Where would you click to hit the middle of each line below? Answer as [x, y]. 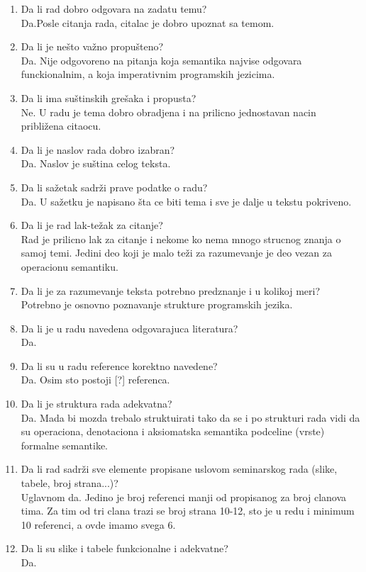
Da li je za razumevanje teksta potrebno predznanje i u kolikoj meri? [170, 290]
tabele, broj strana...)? [70, 483]
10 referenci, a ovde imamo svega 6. [98, 524]
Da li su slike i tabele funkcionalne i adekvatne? [124, 548]
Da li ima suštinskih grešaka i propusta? [109, 97]
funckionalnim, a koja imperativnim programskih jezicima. [148, 74]
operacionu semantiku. [70, 266]
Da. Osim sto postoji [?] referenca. [95, 380]
